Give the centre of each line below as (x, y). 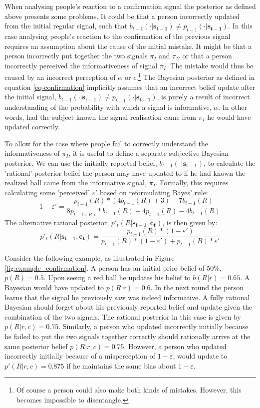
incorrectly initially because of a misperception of (80, 356)
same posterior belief (36, 346)
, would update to (200, 356)
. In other (233, 107)
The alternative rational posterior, (57, 222)
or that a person (207, 56)
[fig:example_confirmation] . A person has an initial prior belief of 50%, (113, 267)
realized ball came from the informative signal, (76, 183)
